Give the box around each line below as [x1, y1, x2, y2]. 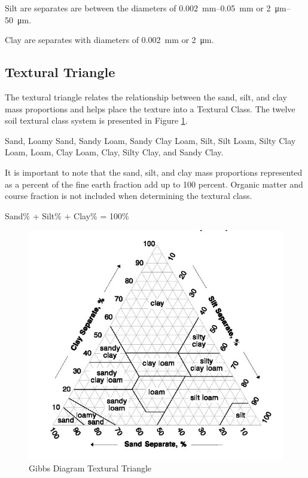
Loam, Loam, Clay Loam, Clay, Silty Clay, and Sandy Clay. [5, 146, 224, 158]
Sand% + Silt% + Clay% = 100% [5, 209, 129, 222]
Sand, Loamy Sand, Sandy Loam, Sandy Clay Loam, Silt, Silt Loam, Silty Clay [5, 134, 296, 146]
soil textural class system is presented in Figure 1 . [5, 114, 188, 127]
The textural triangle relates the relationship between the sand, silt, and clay [5, 90, 287, 103]
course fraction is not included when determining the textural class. [5, 189, 252, 202]
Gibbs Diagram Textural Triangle [29, 462, 152, 474]
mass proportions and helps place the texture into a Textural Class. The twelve [5, 102, 295, 115]
